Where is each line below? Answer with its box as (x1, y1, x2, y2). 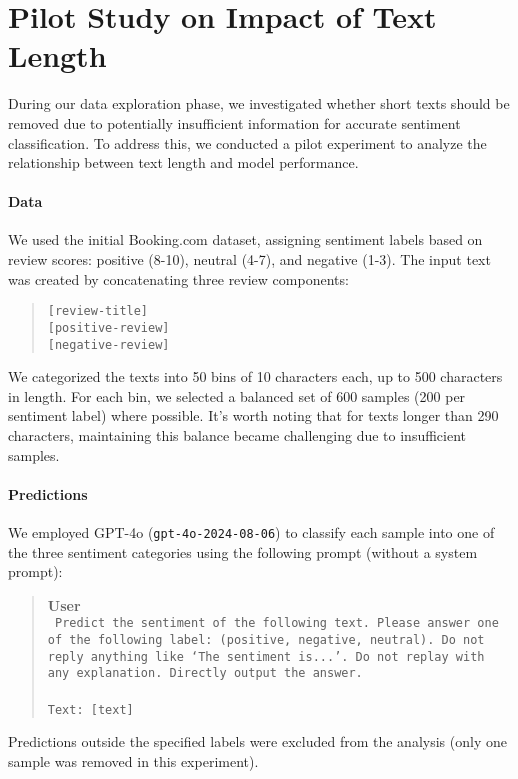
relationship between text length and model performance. (8, 152, 359, 173)
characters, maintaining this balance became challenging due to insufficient (8, 425, 467, 446)
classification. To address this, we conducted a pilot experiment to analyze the (8, 132, 487, 153)
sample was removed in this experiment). (8, 750, 259, 771)
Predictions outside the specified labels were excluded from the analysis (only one (8, 731, 507, 752)
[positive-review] (47, 320, 170, 335)
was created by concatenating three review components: (8, 268, 349, 289)
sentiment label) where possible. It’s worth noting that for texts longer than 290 (8, 405, 499, 426)
